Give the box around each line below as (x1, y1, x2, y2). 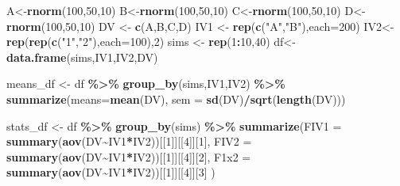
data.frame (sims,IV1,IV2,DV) (6, 48, 158, 65)
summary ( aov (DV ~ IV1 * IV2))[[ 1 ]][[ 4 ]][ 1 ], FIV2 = (6, 133, 252, 150)
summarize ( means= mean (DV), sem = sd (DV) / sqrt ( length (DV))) (6, 90, 346, 107)
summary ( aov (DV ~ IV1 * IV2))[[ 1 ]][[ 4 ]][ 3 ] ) (6, 164, 216, 180)
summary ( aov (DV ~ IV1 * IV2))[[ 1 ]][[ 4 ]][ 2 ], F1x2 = (6, 148, 251, 165)
